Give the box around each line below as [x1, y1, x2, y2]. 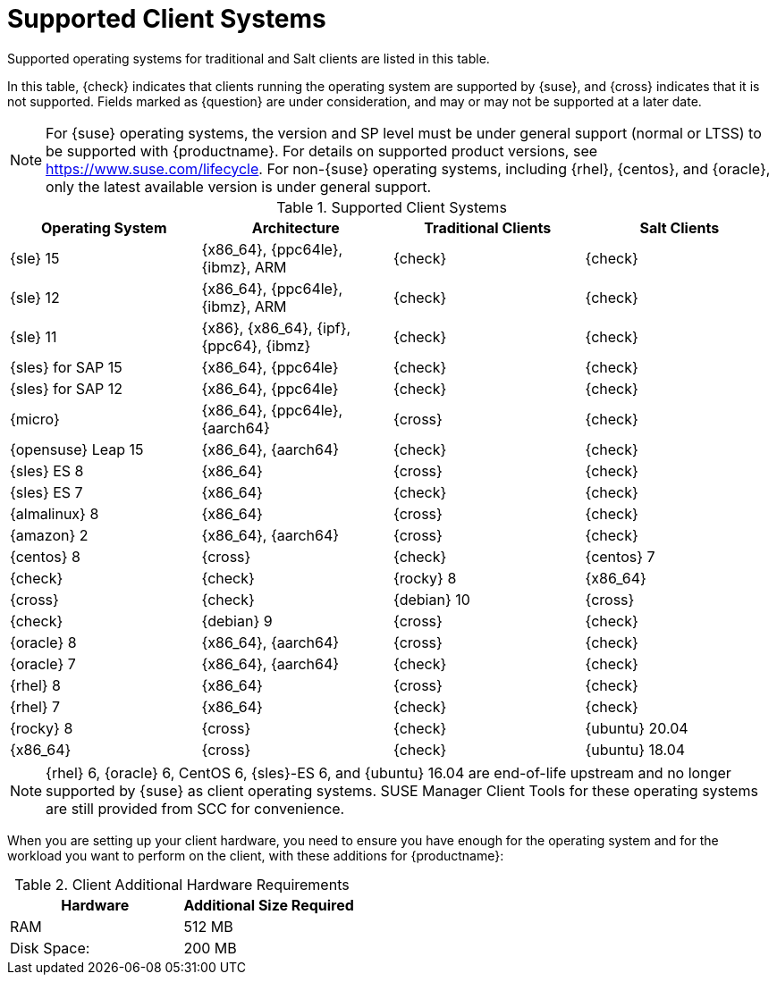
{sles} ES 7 [10, 483, 83, 501]
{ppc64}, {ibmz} [201, 336, 311, 355]
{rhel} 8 [10, 676, 61, 694]
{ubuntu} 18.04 [585, 740, 686, 759]
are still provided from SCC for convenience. [46, 799, 345, 818]
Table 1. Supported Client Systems [276, 197, 507, 216]
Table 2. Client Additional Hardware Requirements [14, 875, 350, 894]
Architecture [251, 218, 340, 237]
